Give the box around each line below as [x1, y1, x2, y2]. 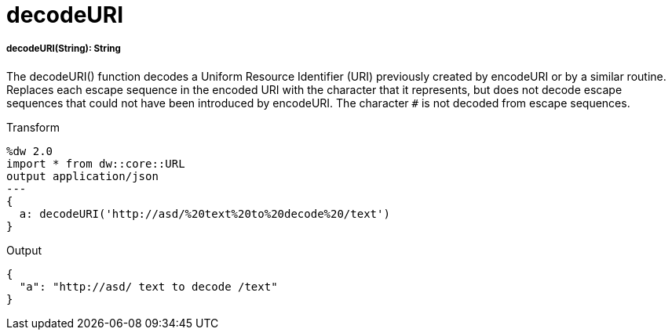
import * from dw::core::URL [6, 157, 185, 170]
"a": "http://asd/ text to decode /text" [19, 280, 278, 293]
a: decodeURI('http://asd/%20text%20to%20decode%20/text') [19, 207, 390, 220]
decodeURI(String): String [6, 43, 121, 55]
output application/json [6, 169, 159, 182]
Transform [6, 120, 60, 134]
